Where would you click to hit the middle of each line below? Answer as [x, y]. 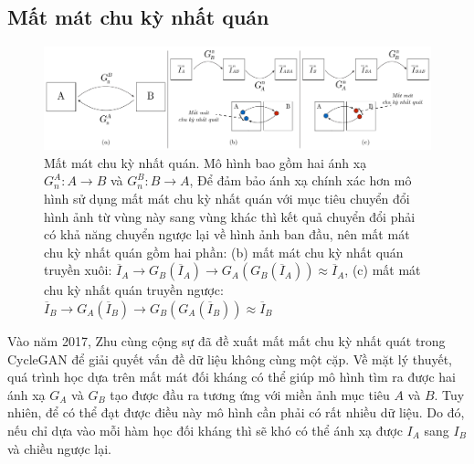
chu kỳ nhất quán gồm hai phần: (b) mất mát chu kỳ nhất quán [224, 252]
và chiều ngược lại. [59, 448]
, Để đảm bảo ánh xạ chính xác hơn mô [300, 180]
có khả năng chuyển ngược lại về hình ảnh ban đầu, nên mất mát [227, 234]
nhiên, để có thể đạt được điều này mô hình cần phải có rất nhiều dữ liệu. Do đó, [236, 412]
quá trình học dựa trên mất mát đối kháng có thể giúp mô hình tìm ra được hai [232, 377]
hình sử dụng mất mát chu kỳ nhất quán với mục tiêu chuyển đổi [227, 199]
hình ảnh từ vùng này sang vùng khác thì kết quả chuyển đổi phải [230, 216]
